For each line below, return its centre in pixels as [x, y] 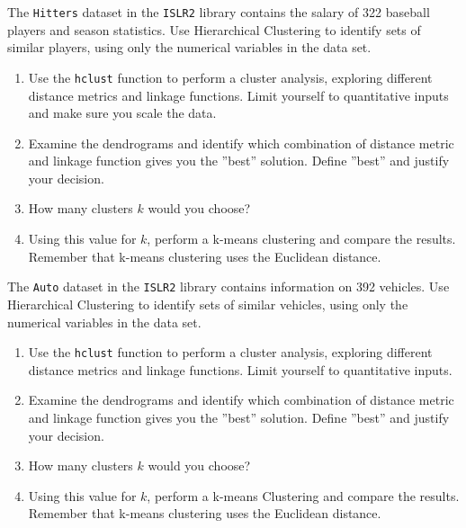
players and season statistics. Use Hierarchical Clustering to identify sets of [214, 29]
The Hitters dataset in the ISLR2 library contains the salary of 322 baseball [219, 12]
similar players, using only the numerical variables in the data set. [189, 47]
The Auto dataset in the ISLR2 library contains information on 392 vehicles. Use [229, 286]
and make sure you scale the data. [122, 113]
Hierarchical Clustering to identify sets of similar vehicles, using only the [208, 304]
